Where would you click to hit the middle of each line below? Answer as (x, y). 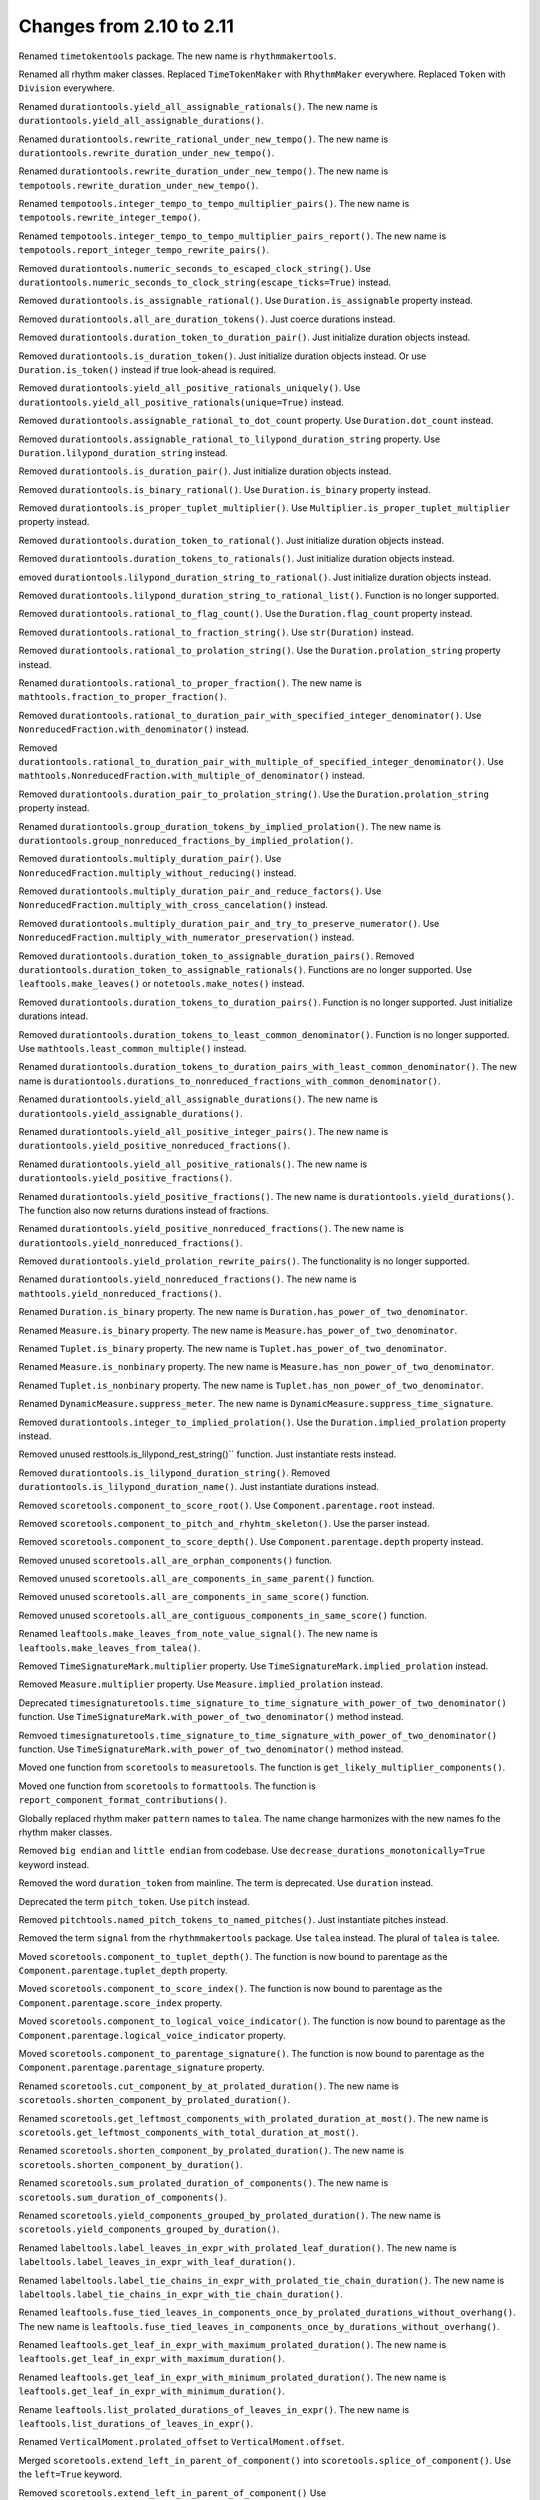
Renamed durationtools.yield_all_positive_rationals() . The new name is (193, 1164)
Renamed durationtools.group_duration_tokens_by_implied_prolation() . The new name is (230, 826)
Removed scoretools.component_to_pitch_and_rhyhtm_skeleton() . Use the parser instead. (224, 1523)
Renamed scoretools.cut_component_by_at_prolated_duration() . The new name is (208, 2086)
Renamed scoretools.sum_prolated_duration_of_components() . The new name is (203, 2183)
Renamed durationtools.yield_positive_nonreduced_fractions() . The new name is (211, 1229)
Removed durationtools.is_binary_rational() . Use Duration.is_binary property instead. (224, 489)
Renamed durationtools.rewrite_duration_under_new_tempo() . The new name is (203, 171)
